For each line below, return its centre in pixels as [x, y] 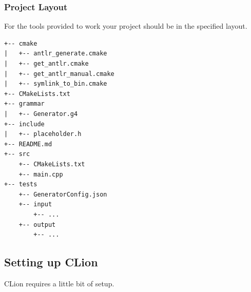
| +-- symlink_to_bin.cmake [56, 84]
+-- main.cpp [41, 174]
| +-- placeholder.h [43, 134]
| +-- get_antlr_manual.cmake [59, 74]
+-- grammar [24, 104]
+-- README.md [28, 144]
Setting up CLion [51, 262]
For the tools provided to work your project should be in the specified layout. [126, 26]
